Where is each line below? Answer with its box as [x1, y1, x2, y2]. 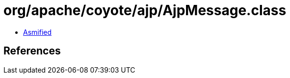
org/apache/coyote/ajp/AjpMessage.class [3, 2, 287, 19]
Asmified [23, 27, 52, 36]
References [3, 45, 61, 57]
